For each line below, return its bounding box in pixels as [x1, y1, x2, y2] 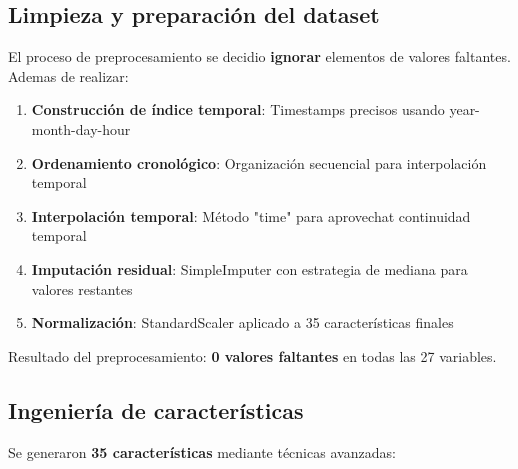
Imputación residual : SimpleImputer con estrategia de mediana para [31, 258, 468, 279]
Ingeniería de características [8, 394, 304, 425]
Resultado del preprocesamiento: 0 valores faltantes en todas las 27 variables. [8, 345, 497, 366]
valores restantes [31, 278, 133, 299]
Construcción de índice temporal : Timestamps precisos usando [31, 99, 445, 120]
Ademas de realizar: [8, 65, 129, 86]
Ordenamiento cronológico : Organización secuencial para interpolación [31, 152, 487, 173]
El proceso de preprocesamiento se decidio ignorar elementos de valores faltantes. [8, 46, 511, 67]
